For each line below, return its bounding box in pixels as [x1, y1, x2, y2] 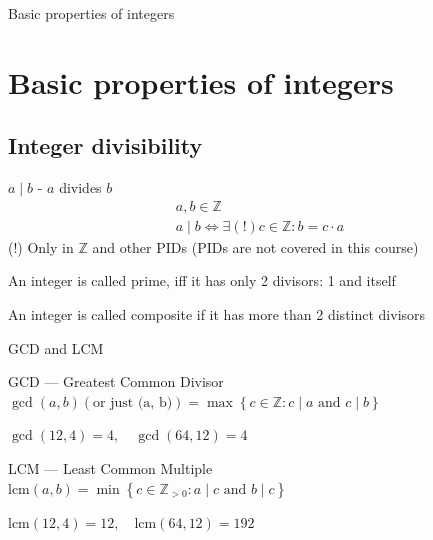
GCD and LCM [8, 337, 104, 358]
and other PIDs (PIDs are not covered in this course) [92, 236, 419, 257]
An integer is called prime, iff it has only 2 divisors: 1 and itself [8, 270, 396, 291]
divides [59, 177, 102, 198]
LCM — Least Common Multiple [8, 457, 213, 478]
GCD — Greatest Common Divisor [8, 371, 224, 392]
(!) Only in [8, 236, 74, 257]
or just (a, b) [93, 395, 173, 410]
